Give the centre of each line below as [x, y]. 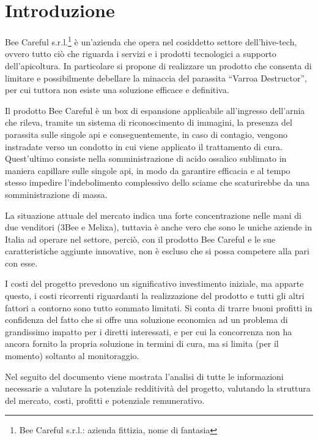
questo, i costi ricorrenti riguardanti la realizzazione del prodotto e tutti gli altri [155, 296]
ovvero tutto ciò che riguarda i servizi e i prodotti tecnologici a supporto [141, 54]
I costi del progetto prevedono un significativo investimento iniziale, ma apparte [154, 283]
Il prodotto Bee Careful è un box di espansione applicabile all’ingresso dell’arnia [155, 110]
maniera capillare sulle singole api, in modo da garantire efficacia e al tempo [148, 170]
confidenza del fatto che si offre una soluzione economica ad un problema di [146, 320]
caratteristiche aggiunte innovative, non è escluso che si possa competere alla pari [157, 251]
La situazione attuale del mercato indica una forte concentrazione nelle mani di [153, 215]
